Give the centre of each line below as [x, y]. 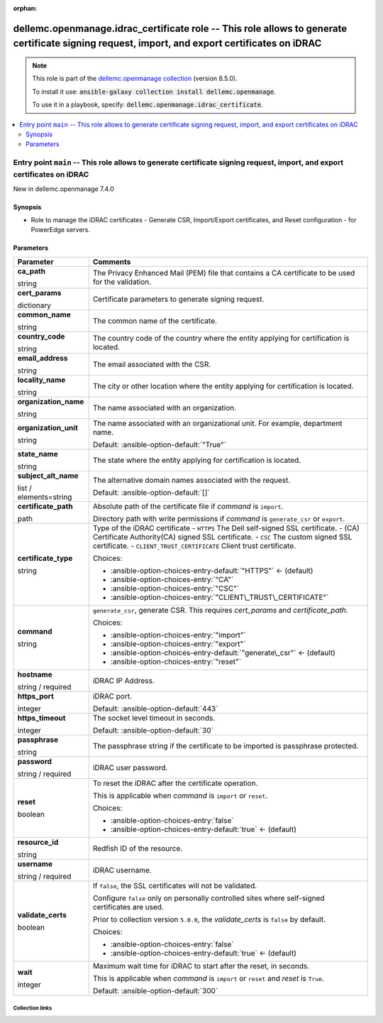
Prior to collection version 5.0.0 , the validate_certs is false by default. [209, 919]
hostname [35, 674]
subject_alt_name [48, 476]
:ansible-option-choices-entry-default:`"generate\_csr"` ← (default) [223, 652]
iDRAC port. [112, 696]
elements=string [45, 497]
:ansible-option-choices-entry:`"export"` [178, 644]
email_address [43, 358]
